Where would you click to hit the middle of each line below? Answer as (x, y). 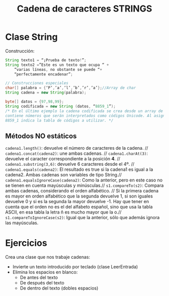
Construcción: (20, 51)
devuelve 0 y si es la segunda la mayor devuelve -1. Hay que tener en (77, 202)
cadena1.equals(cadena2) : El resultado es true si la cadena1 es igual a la (79, 169)
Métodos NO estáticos (41, 136)
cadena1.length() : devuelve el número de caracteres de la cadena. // (77, 148)
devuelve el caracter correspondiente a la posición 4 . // (63, 159)
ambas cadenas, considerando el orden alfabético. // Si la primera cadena (82, 191)
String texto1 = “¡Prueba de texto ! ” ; (46, 60)
